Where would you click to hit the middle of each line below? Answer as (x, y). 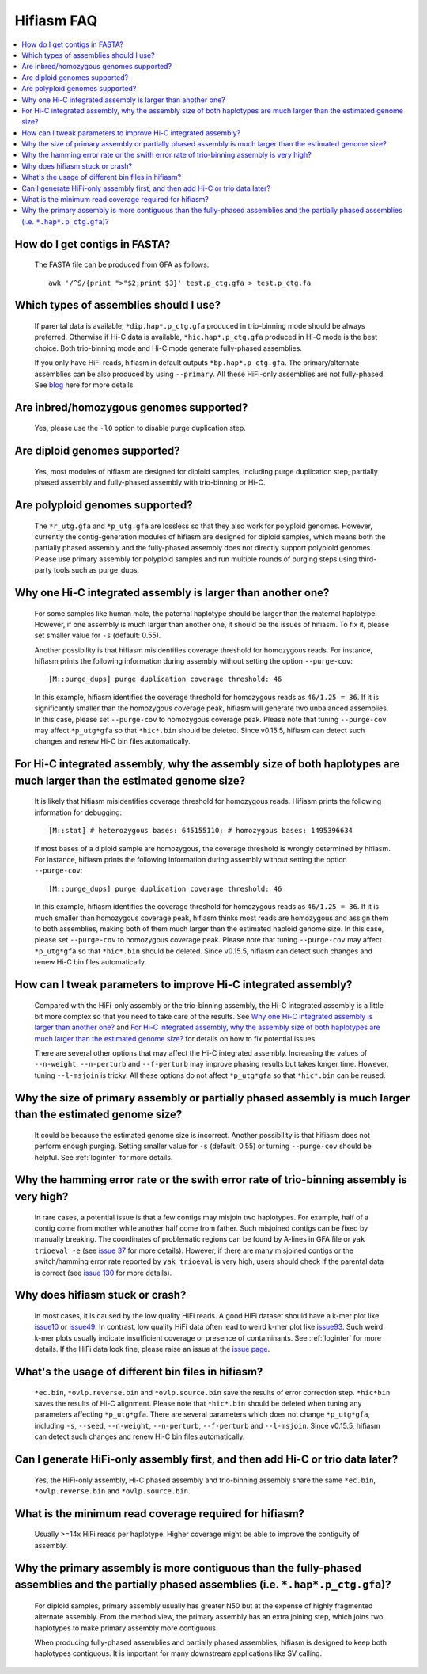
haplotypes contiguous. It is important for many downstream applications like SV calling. (178, 1653)
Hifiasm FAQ (56, 21)
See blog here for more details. (85, 385)
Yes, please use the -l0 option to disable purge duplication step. (140, 428)
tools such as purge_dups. (96, 570)
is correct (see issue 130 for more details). (103, 1273)
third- (368, 559)
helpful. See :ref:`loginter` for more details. (104, 1157)
